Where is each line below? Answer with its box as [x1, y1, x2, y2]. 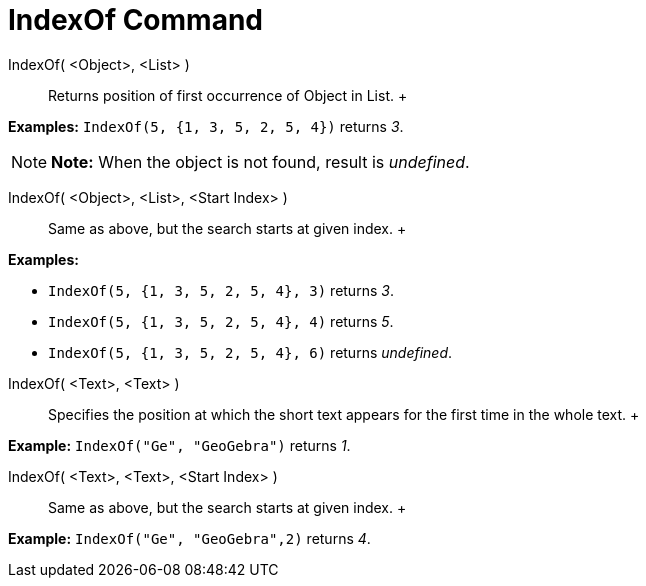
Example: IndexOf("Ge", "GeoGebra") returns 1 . [8, 436, 351, 454]
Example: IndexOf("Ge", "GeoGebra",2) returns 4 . [8, 529, 371, 547]
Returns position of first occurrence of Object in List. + [48, 86, 408, 104]
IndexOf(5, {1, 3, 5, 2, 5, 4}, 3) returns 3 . [48, 281, 394, 299]
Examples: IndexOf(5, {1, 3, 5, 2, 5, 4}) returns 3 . [8, 117, 404, 135]
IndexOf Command [8, 3, 263, 37]
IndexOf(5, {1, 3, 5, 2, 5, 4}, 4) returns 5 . [48, 312, 394, 330]
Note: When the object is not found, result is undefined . [51, 151, 470, 172]
